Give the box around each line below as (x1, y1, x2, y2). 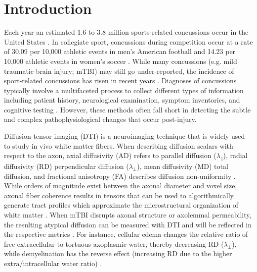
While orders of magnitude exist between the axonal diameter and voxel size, (4, 180, 237, 191)
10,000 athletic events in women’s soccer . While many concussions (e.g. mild (4, 55, 237, 66)
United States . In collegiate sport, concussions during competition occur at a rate (4, 36, 253, 47)
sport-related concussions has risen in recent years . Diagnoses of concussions (4, 75, 237, 86)
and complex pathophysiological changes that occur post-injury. (4, 114, 197, 124)
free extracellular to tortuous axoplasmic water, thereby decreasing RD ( (4, 238, 224, 249)
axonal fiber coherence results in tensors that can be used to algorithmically (4, 190, 234, 200)
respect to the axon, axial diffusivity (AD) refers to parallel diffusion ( (4, 150, 216, 161)
